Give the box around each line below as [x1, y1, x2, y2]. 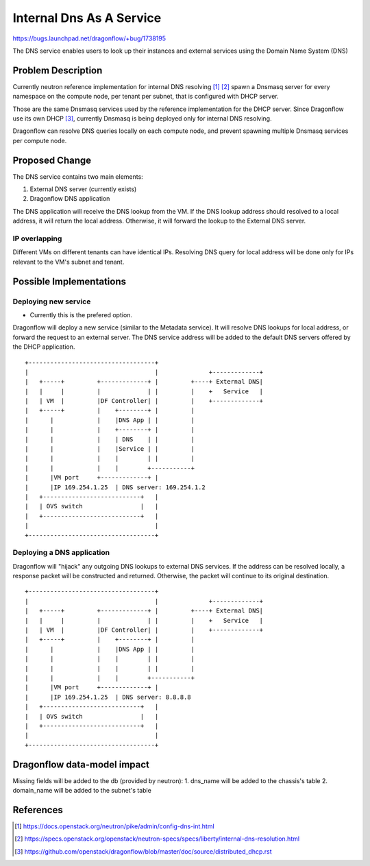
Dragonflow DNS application [29, 195, 110, 203]
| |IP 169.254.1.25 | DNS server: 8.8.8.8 [25, 693, 191, 701]
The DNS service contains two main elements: [12, 172, 143, 181]
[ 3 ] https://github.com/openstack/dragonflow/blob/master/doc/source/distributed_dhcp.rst [14, 847, 272, 856]
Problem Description [12, 64, 103, 76]
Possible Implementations [12, 275, 127, 287]
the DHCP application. [12, 343, 75, 351]
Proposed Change [12, 154, 92, 166]
